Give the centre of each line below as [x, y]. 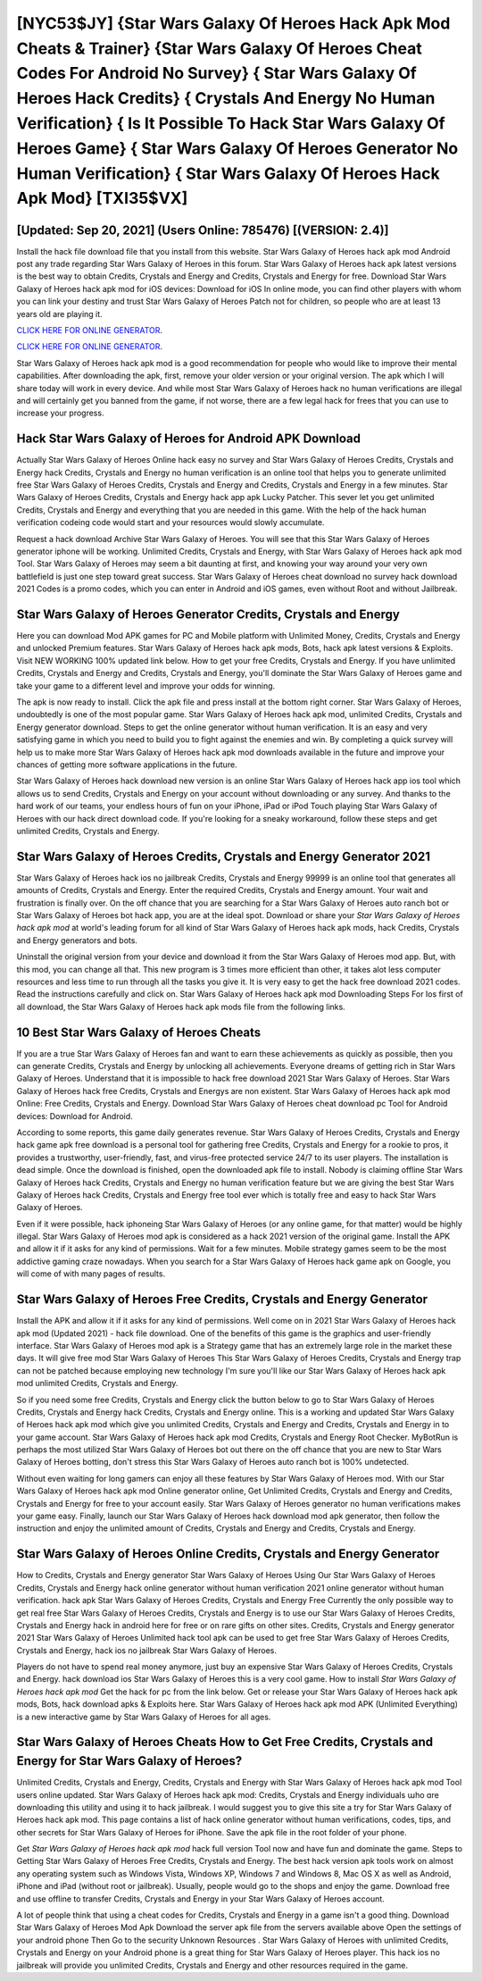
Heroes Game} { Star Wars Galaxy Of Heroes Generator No [237, 148]
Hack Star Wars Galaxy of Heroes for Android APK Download [189, 439]
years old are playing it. [59, 313]
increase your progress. [60, 413]
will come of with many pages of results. [91, 1274]
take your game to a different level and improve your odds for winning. [146, 685]
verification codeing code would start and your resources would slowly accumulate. [170, 522]
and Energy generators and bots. [77, 940]
